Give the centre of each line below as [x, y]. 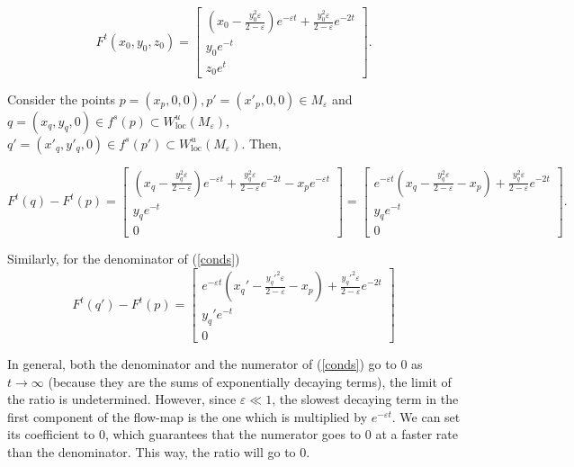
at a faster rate [417, 434]
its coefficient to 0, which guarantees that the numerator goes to [184, 434]
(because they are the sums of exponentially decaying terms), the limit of [250, 381]
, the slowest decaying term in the [365, 399]
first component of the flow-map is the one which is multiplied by [188, 416]
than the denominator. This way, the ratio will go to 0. [159, 452]
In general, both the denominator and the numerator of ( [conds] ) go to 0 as [215, 364]
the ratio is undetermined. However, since [122, 399]
